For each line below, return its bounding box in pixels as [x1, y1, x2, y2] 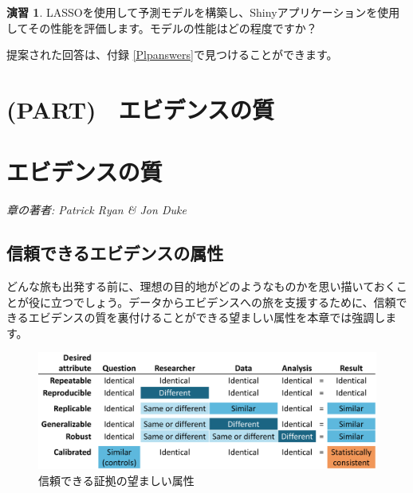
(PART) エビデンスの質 [6, 92, 275, 125]
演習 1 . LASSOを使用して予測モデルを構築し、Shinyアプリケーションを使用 [6, 4, 400, 20]
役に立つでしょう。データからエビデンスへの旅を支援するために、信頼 [28, 293, 396, 310]
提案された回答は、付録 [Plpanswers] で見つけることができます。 [6, 46, 338, 63]
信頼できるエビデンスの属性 [6, 241, 224, 265]
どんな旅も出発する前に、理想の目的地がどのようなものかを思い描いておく [6, 278, 396, 295]
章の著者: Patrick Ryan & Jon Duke [6, 202, 187, 218]
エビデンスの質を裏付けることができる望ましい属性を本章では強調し [28, 309, 386, 326]
